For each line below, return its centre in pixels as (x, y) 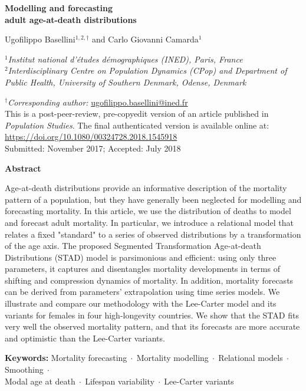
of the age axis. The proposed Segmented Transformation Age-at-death (133, 246)
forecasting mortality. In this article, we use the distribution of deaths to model (148, 211)
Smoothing (24, 369)
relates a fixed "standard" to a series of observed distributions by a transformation (153, 234)
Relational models (251, 358)
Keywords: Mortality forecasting (66, 358)
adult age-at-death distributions (71, 19)
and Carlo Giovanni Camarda (145, 39)
